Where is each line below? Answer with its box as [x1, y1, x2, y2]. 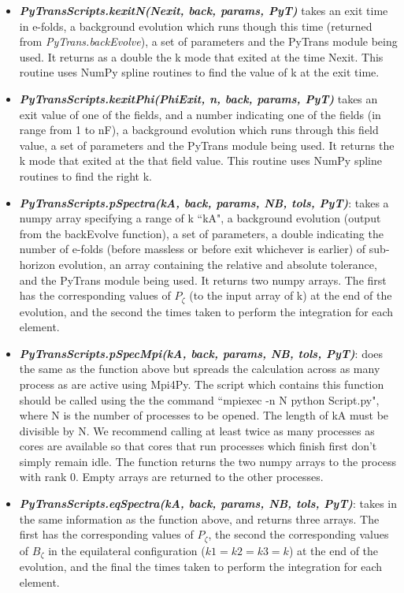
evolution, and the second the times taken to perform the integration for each [19, 303, 394, 319]
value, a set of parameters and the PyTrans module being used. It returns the [19, 136, 395, 153]
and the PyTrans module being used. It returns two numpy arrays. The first [19, 271, 387, 288]
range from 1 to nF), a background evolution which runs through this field [19, 121, 379, 138]
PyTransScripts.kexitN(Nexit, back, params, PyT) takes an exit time [19, 2, 388, 18]
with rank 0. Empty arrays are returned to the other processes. [19, 468, 324, 485]
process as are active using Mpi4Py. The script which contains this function [19, 375, 384, 392]
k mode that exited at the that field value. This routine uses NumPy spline [19, 152, 383, 169]
